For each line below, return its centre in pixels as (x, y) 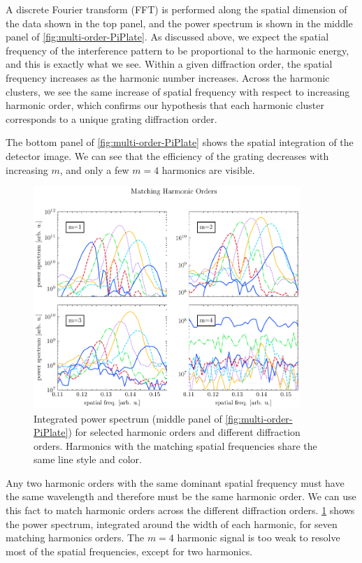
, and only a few (94, 169)
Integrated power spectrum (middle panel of (128, 418)
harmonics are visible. (208, 169)
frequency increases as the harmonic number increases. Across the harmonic (168, 77)
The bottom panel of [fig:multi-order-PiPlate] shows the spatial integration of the (180, 142)
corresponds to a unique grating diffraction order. (111, 118)
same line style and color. (88, 459)
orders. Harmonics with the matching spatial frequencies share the (175, 445)
